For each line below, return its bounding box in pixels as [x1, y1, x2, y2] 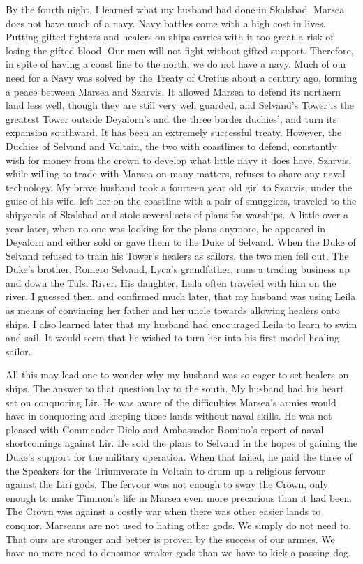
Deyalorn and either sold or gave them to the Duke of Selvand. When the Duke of [6, 235, 356, 249]
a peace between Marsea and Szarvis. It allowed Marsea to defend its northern [6, 84, 341, 98]
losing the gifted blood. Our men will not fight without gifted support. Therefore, [6, 43, 354, 57]
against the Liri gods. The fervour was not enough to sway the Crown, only [6, 477, 328, 491]
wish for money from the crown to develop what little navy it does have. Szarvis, [6, 152, 352, 167]
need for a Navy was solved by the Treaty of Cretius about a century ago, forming [6, 70, 357, 84]
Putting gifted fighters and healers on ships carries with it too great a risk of [6, 29, 334, 44]
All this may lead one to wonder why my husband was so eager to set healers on [6, 367, 349, 382]
